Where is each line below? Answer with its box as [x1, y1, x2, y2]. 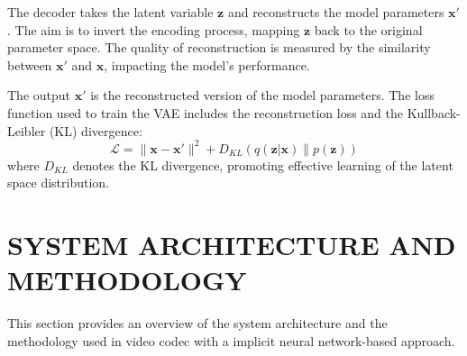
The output [7, 86, 71, 105]
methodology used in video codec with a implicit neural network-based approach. [7, 331, 455, 350]
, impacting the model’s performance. [104, 55, 310, 74]
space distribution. [7, 173, 109, 192]
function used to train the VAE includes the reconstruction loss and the [7, 103, 403, 122]
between [7, 55, 52, 74]
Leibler [7, 121, 46, 140]
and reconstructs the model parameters [227, 3, 444, 21]
